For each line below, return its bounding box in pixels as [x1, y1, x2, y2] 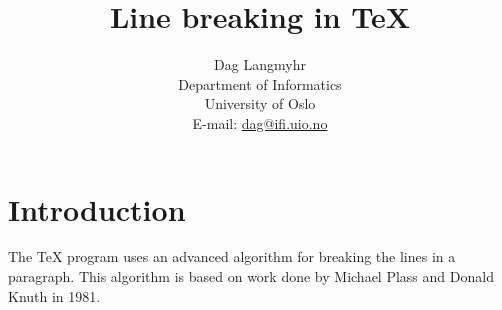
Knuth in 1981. [8, 285, 101, 306]
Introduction [8, 188, 186, 229]
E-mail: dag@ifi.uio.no [192, 112, 328, 133]
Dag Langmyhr [214, 54, 306, 75]
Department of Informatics [178, 73, 342, 94]
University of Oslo [204, 93, 316, 114]
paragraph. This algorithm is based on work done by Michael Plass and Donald [8, 266, 494, 287]
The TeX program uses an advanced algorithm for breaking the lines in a [8, 246, 456, 267]
